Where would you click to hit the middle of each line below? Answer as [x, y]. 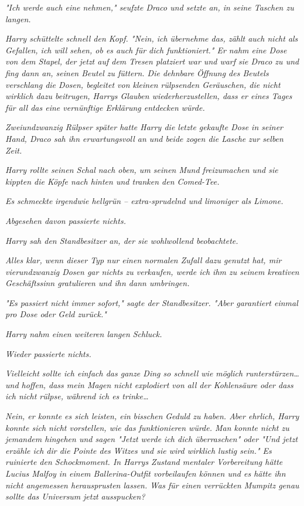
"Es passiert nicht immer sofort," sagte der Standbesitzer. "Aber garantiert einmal [152, 302]
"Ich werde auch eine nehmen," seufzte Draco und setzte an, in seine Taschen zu [150, 7]
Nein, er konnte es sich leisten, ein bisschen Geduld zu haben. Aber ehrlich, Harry [152, 416]
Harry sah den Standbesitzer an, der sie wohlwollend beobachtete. [122, 240]
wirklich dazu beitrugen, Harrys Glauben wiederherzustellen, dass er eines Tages [149, 96]
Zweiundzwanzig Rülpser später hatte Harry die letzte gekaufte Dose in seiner [144, 127]
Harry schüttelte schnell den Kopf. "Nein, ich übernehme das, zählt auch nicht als [152, 38]
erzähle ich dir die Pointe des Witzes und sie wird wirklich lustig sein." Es [139, 450]
